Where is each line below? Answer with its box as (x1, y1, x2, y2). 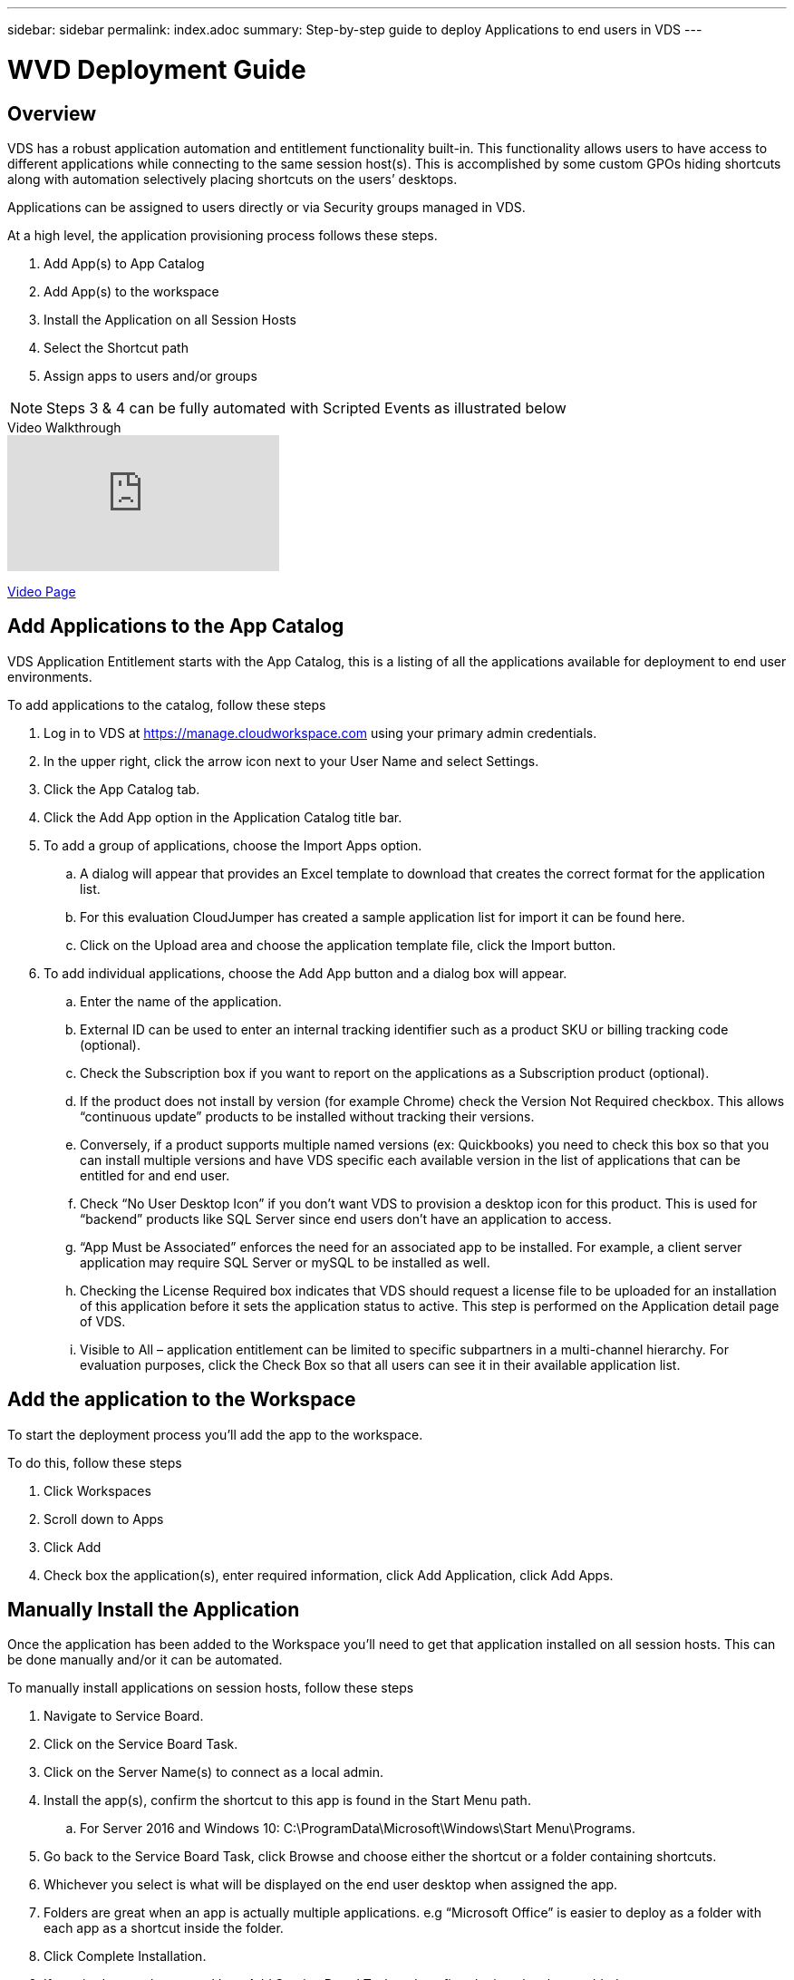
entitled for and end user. (80, 1167, 230, 1183)
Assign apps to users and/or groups (44, 367, 257, 383)
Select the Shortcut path (44, 339, 189, 355)
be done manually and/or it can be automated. (7, 1652, 283, 1668)
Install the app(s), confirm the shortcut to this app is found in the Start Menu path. (44, 1792, 531, 1809)
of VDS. (80, 1313, 126, 1329)
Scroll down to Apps (44, 1510, 164, 1527)
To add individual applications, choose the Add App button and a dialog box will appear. (44, 965, 567, 981)
